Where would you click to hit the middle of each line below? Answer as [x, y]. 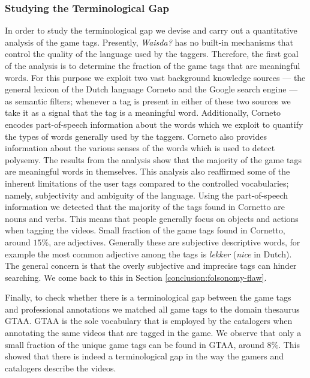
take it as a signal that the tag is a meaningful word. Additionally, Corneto [143, 112]
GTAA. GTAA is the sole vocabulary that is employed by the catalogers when [149, 321]
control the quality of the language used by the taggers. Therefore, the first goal [152, 54]
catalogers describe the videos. [61, 367]
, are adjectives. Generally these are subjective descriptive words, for [174, 241]
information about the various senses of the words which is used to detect [140, 148]
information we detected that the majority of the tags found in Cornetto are [145, 207]
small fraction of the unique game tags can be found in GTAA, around [135, 344]
